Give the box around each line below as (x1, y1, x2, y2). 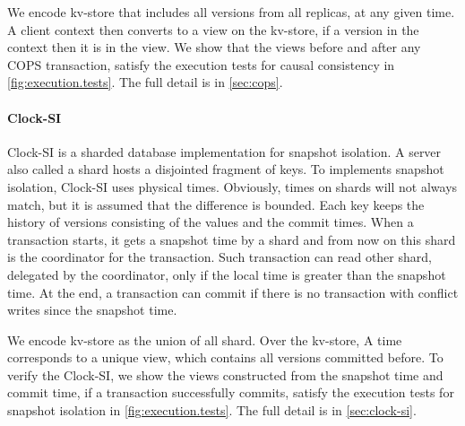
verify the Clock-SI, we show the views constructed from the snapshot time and (7, 365, 443, 384)
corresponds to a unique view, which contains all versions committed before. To (7, 348, 443, 367)
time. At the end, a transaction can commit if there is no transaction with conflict (7, 283, 459, 301)
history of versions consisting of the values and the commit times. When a (7, 213, 414, 231)
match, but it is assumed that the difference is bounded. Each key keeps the (7, 195, 425, 213)
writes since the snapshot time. (7, 300, 177, 319)
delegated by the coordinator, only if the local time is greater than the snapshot (7, 265, 446, 283)
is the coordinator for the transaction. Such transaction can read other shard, (7, 248, 432, 266)
